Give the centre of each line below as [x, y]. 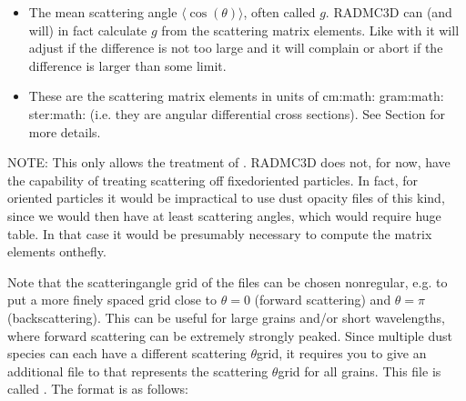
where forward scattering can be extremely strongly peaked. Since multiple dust [230, 335]
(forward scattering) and [323, 300]
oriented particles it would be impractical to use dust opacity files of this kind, [226, 198]
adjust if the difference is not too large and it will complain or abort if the [236, 48]
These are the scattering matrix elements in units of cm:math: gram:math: [236, 96]
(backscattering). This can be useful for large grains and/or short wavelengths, [226, 317]
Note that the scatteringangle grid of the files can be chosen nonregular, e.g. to [228, 281]
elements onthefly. [57, 251]
